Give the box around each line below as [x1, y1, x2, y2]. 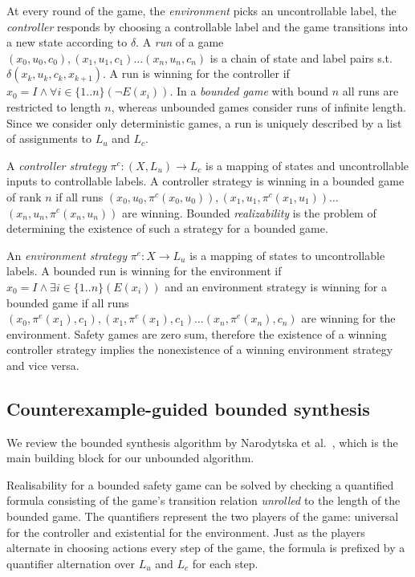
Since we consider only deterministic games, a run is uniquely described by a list [6, 114, 402, 131]
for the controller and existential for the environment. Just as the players [6, 523, 365, 540]
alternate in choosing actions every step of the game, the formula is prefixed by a [6, 539, 405, 556]
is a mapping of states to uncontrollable [189, 246, 385, 263]
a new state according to [6, 34, 128, 51]
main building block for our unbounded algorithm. [6, 449, 254, 466]
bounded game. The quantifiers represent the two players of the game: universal [6, 508, 399, 525]
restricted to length [6, 98, 101, 115]
